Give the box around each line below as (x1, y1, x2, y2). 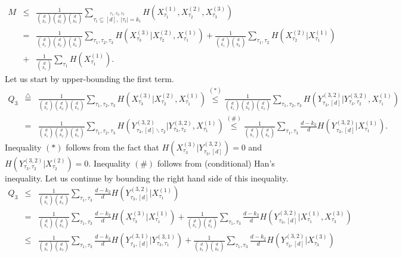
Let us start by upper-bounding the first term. (5, 73, 174, 85)
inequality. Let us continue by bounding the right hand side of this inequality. (5, 171, 289, 184)
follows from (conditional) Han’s (157, 156, 275, 169)
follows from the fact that (66, 140, 159, 153)
